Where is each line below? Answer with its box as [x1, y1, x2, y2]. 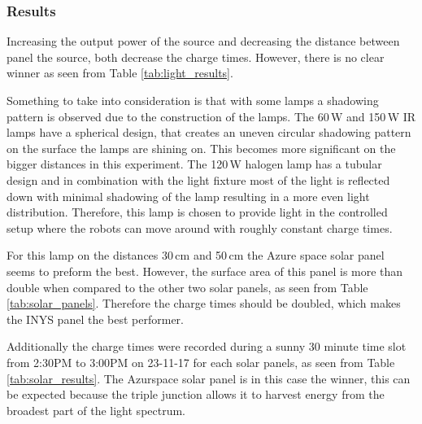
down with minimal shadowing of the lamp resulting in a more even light [7, 187, 370, 204]
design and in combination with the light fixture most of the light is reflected [7, 171, 390, 188]
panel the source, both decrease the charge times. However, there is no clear [7, 48, 385, 65]
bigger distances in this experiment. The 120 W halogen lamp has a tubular [7, 155, 382, 173]
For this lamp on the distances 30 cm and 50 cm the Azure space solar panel [7, 247, 385, 264]
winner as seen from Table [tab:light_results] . [7, 64, 233, 81]
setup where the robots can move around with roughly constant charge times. [7, 219, 393, 236]
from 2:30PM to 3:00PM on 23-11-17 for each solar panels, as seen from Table [7, 353, 395, 370]
